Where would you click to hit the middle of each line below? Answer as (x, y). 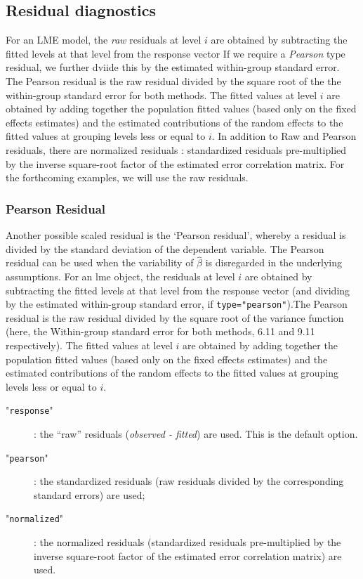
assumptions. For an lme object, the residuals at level (120, 276)
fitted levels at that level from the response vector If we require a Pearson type (176, 53)
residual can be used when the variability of (100, 262)
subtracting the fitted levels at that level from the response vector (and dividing (178, 290)
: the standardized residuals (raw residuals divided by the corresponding (189, 481)
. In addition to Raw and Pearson (284, 136)
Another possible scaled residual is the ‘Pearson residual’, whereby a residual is (176, 234)
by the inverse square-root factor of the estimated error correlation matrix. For (175, 163)
